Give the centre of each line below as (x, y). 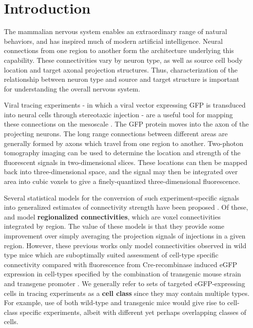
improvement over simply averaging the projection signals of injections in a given (125, 236)
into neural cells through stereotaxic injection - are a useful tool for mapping (118, 114)
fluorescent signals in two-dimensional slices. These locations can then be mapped (126, 162)
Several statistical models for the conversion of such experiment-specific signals (122, 197)
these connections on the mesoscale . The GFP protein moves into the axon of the (126, 124)
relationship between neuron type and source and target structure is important (122, 79)
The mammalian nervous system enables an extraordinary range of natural (116, 31)
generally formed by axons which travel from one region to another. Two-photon (124, 143)
